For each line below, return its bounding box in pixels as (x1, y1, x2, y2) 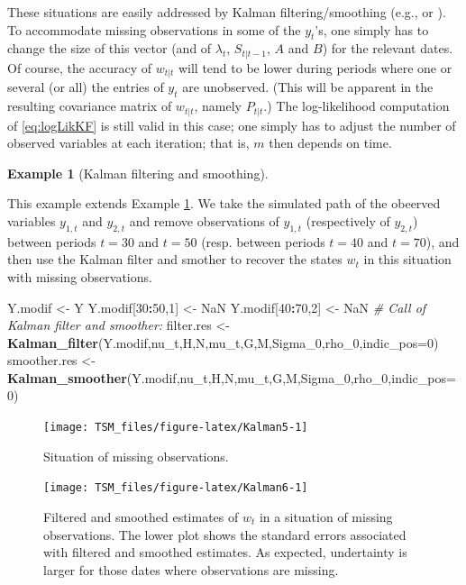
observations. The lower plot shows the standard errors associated (43, 525, 407, 544)
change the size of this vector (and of (7, 39, 212, 58)
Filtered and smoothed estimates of (43, 507, 239, 526)
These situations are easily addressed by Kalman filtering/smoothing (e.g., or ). (7, 3, 446, 21)
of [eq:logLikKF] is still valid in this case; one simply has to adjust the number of (7, 115, 456, 134)
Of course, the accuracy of (7, 58, 151, 77)
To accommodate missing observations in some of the (7, 20, 301, 39)
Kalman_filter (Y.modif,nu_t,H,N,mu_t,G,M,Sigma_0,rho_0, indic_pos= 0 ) (7, 333, 439, 352)
